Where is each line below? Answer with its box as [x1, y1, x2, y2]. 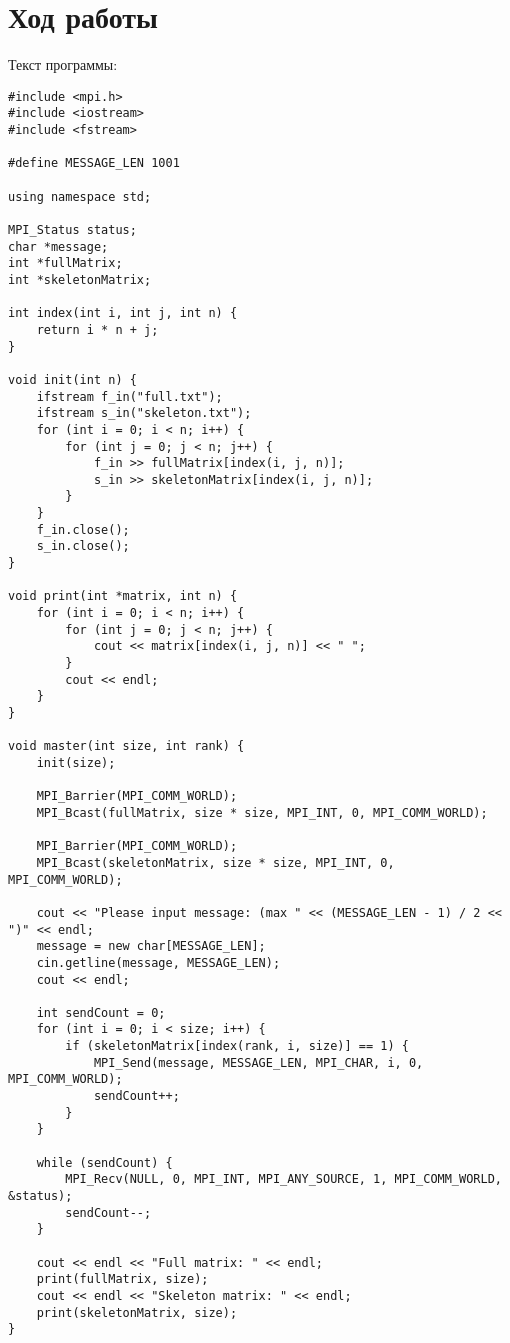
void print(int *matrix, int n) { [8, 589, 238, 604]
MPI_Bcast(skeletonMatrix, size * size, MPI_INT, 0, [36, 855, 395, 870]
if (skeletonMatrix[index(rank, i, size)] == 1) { [65, 1039, 409, 1054]
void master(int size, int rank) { [8, 739, 245, 754]
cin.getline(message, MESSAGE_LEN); [36, 955, 281, 970]
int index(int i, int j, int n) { [8, 306, 238, 321]
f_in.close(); [36, 522, 130, 537]
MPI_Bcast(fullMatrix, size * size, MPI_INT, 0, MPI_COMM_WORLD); [36, 805, 488, 820]
